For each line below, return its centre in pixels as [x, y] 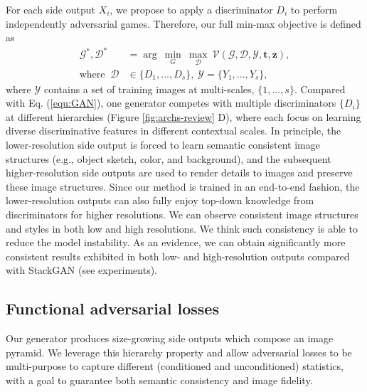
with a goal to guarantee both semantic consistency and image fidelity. [159, 380]
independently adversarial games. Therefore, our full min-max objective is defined [183, 23]
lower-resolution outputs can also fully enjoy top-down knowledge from [160, 200]
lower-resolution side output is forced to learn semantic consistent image [163, 144]
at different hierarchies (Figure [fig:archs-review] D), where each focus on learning [183, 116]
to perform [314, 9]
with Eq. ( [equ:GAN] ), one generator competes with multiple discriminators [171, 103]
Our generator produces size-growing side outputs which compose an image [170, 338]
